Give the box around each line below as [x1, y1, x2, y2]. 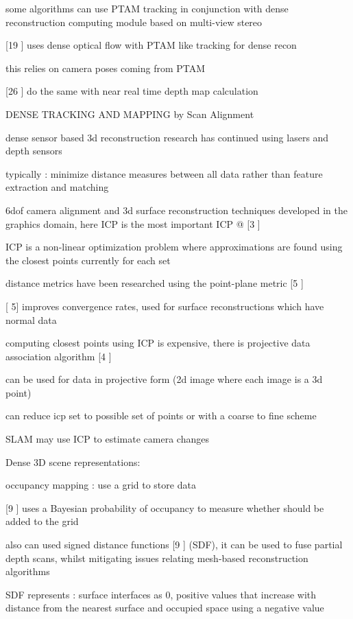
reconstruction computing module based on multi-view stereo [5, 14, 263, 29]
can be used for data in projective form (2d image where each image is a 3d [5, 372, 323, 386]
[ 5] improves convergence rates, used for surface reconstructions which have [5, 299, 324, 313]
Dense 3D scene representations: [5, 454, 141, 469]
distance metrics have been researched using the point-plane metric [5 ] [5, 276, 304, 290]
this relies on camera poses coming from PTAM [5, 60, 206, 75]
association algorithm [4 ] [5, 349, 112, 363]
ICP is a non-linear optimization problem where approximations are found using [5, 240, 343, 254]
